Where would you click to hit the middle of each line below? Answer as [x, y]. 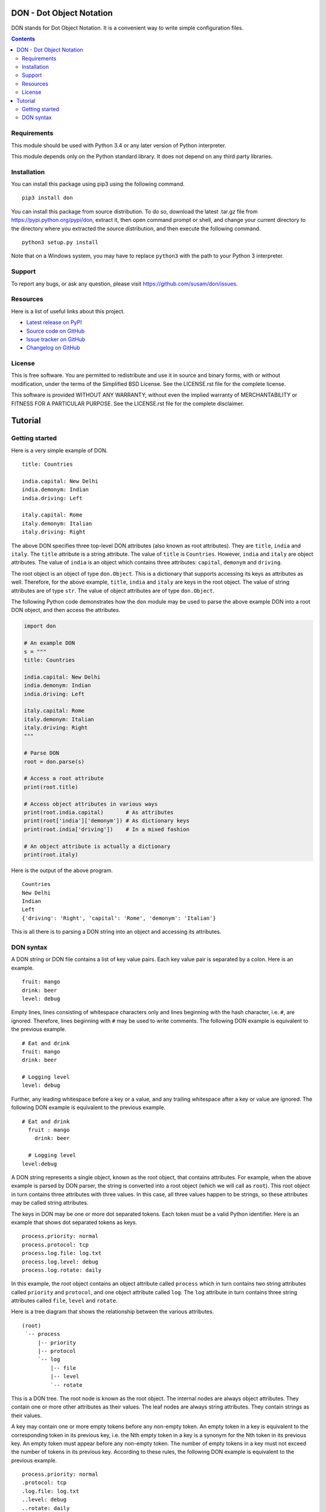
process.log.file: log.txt [62, 1253]
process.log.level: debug [60, 1262]
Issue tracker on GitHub [56, 339]
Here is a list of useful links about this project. [68, 311]
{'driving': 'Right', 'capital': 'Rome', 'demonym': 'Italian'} [119, 918]
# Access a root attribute [64, 778]
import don [40, 626]
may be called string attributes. [50, 1203]
